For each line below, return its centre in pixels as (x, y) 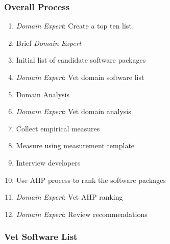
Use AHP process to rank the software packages (91, 180)
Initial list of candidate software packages (81, 60)
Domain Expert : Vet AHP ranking (69, 197)
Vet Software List (41, 237)
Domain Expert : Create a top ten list (74, 26)
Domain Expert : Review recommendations (82, 214)
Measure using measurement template (75, 145)
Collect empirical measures (58, 128)
